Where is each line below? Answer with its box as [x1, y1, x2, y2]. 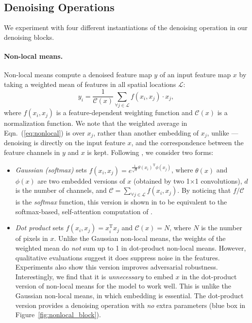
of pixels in [15, 233, 48, 243]
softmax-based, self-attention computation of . [15, 206, 152, 216]
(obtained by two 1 [133, 175, 190, 186]
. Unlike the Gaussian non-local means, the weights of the [54, 233, 226, 243]
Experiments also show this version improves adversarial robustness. [15, 262, 218, 272]
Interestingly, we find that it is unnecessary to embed [15, 271, 173, 281]
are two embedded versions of [37, 175, 125, 186]
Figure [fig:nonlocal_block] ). [15, 309, 101, 320]
